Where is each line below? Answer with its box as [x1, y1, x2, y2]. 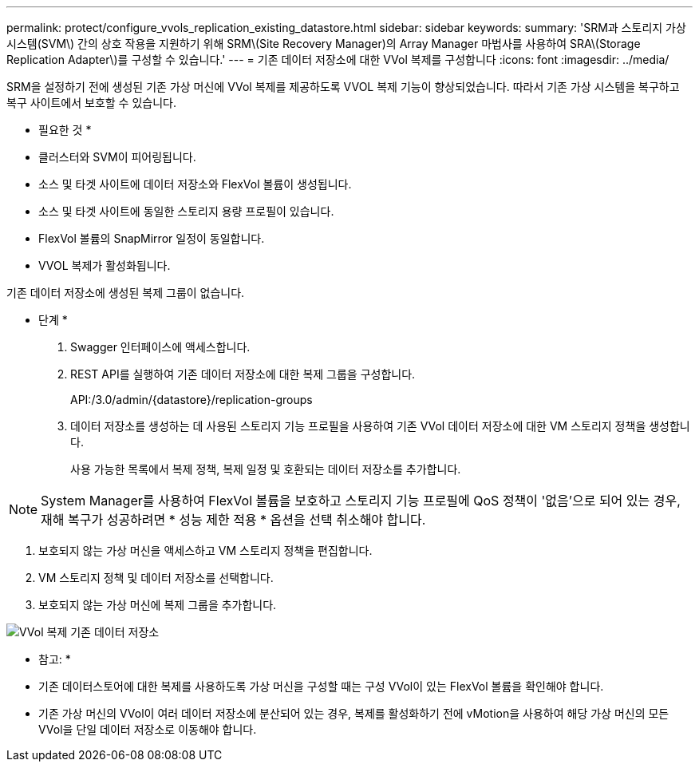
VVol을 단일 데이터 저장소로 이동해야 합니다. [38, 722, 257, 736]
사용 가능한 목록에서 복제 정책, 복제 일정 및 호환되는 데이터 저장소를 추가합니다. [70, 462, 461, 476]
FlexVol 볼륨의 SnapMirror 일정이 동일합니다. [38, 232, 265, 245]
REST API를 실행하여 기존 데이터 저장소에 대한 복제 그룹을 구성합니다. [70, 367, 416, 381]
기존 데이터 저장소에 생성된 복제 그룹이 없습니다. [6, 286, 245, 299]
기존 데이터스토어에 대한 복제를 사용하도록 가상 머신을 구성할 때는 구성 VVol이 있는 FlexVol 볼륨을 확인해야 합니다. [38, 679, 604, 693]
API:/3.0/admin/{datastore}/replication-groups [70, 393, 313, 406]
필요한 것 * [38, 123, 92, 137]
